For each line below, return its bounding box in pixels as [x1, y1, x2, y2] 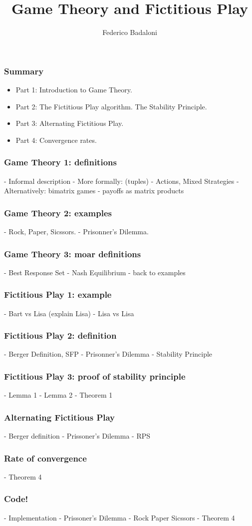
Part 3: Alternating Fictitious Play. [15, 118, 124, 128]
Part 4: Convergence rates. [15, 134, 97, 145]
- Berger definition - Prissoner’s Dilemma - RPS [4, 431, 151, 441]
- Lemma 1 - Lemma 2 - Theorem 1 [4, 390, 113, 400]
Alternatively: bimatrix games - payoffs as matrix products [4, 185, 184, 196]
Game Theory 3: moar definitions [4, 247, 141, 260]
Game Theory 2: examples [4, 206, 112, 219]
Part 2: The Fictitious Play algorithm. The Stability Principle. [15, 101, 207, 111]
